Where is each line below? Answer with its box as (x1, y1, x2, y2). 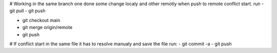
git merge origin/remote (22, 24, 73, 31)
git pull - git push (9, 8, 46, 14)
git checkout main (22, 17, 61, 23)
